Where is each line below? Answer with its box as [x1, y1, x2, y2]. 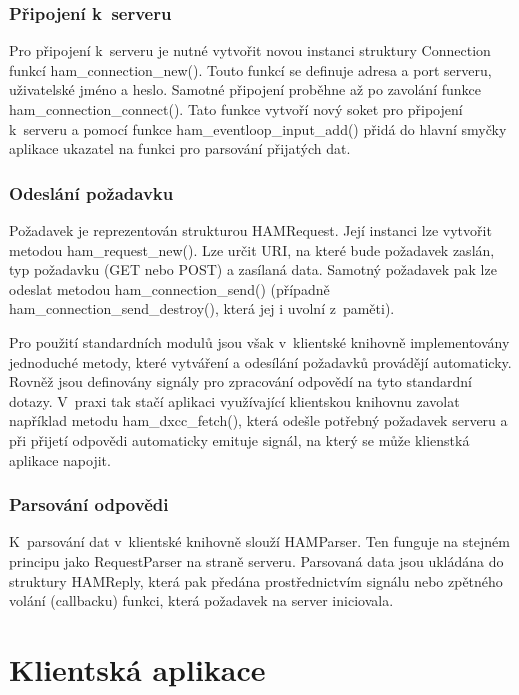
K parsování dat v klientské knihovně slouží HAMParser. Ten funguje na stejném [9, 531, 510, 552]
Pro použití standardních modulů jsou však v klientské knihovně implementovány [9, 331, 510, 352]
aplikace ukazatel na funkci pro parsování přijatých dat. [9, 138, 351, 159]
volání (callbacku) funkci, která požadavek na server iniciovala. [9, 590, 394, 611]
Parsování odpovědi [9, 492, 169, 517]
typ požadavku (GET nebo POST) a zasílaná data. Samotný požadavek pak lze [9, 259, 497, 280]
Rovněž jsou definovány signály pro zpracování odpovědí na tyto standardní [9, 371, 472, 392]
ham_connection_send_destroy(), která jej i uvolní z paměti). [9, 298, 395, 319]
